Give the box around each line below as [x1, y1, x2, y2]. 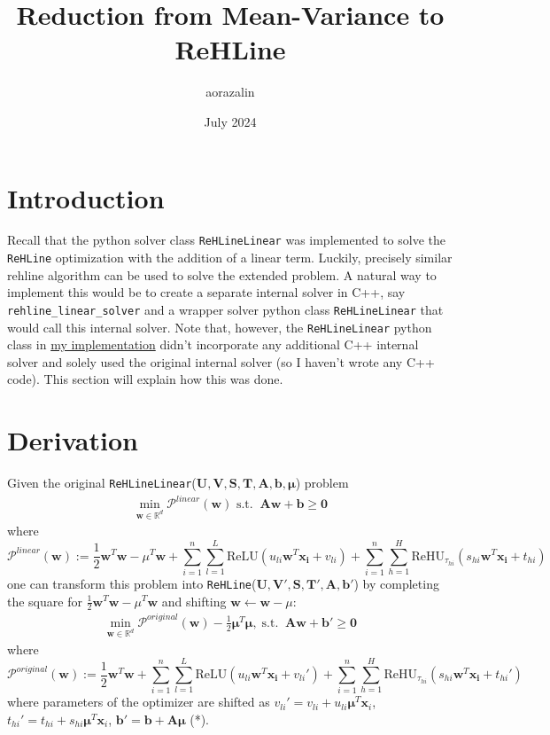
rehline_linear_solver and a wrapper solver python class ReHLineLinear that [7, 300, 444, 318]
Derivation [7, 422, 138, 458]
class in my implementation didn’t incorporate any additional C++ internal [7, 335, 419, 354]
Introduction [7, 179, 165, 215]
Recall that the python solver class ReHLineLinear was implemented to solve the [7, 231, 445, 249]
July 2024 [204, 112, 257, 130]
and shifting [161, 591, 227, 610]
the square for [7, 591, 82, 610]
